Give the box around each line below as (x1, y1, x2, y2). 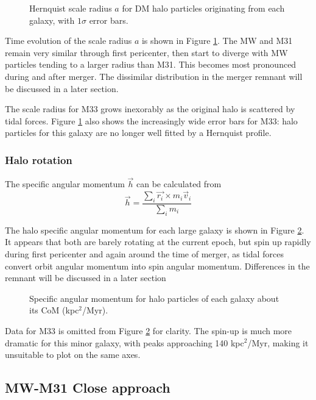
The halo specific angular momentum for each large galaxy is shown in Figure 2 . (5, 223, 304, 236)
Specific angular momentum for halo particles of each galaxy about (29, 291, 279, 304)
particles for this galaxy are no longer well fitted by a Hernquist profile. (5, 126, 272, 139)
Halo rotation (5, 152, 72, 167)
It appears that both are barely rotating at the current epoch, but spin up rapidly (5, 235, 311, 248)
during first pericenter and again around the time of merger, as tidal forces (5, 248, 284, 260)
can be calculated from (136, 177, 222, 190)
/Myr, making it (247, 336, 309, 349)
